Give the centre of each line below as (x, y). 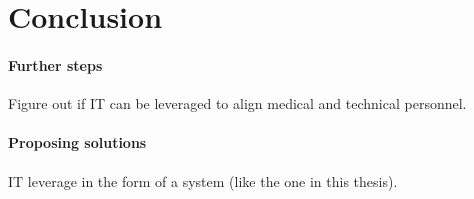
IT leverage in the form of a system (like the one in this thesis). (203, 180)
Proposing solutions (77, 142)
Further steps (55, 64)
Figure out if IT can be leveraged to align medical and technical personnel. (237, 103)
